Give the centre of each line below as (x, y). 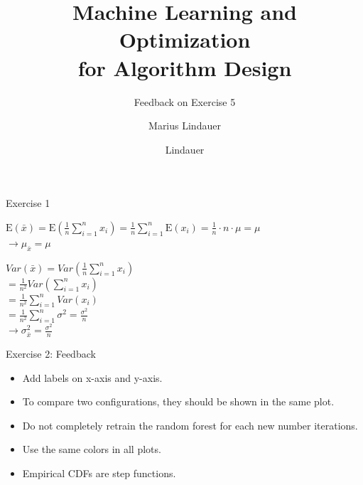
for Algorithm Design (185, 67)
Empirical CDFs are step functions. (99, 473)
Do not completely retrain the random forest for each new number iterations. (190, 425)
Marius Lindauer (185, 126)
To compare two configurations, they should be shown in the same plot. (178, 401)
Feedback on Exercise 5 (185, 101)
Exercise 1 (28, 203)
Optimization (185, 39)
